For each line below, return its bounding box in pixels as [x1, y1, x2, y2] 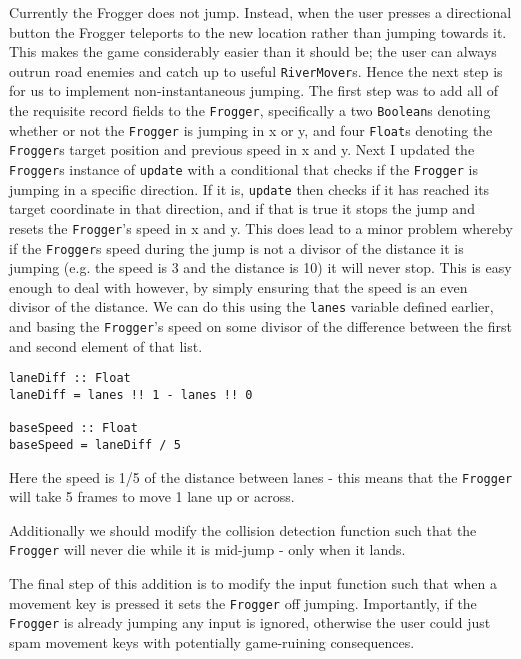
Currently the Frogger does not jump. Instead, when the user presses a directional [9, 2, 512, 22]
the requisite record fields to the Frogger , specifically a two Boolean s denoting [9, 100, 491, 121]
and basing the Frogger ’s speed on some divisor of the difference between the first [9, 316, 512, 337]
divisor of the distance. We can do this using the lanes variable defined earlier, [9, 296, 494, 317]
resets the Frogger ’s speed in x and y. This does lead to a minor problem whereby [9, 217, 513, 238]
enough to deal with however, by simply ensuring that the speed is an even [9, 276, 468, 297]
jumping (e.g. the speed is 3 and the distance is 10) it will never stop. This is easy [9, 257, 512, 278]
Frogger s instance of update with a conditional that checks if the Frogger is [9, 159, 478, 179]
